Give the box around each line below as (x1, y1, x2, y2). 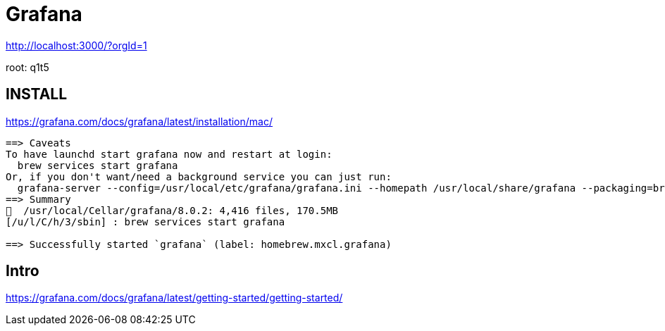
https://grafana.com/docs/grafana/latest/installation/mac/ (6, 115, 273, 127)
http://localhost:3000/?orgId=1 (6, 39, 147, 51)
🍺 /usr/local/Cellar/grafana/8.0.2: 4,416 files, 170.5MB (6, 204, 339, 216)
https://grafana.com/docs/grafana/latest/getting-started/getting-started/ (6, 292, 343, 304)
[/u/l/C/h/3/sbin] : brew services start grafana (6, 216, 285, 227)
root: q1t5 (6, 61, 49, 73)
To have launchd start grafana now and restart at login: (6, 148, 332, 160)
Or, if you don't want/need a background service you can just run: (6, 170, 392, 182)
